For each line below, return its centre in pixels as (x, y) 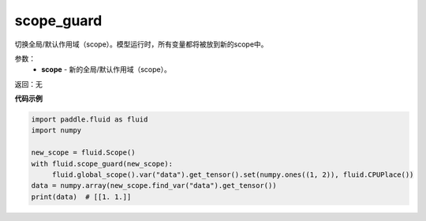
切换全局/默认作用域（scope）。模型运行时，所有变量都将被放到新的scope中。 (141, 44)
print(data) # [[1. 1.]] (81, 197)
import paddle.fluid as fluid (90, 120)
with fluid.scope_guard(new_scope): (102, 163)
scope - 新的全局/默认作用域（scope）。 (106, 69)
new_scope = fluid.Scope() (83, 153)
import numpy (56, 131)
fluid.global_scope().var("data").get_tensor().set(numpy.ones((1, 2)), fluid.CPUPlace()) (233, 175)
